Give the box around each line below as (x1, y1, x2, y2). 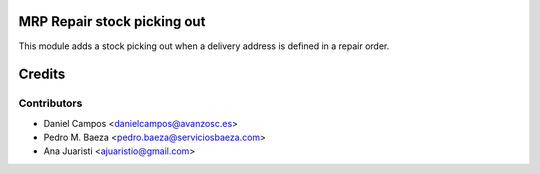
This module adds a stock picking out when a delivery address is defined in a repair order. (18, 40, 390, 52)
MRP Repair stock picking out (18, 13, 206, 30)
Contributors (18, 96, 83, 110)
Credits (18, 66, 66, 83)
